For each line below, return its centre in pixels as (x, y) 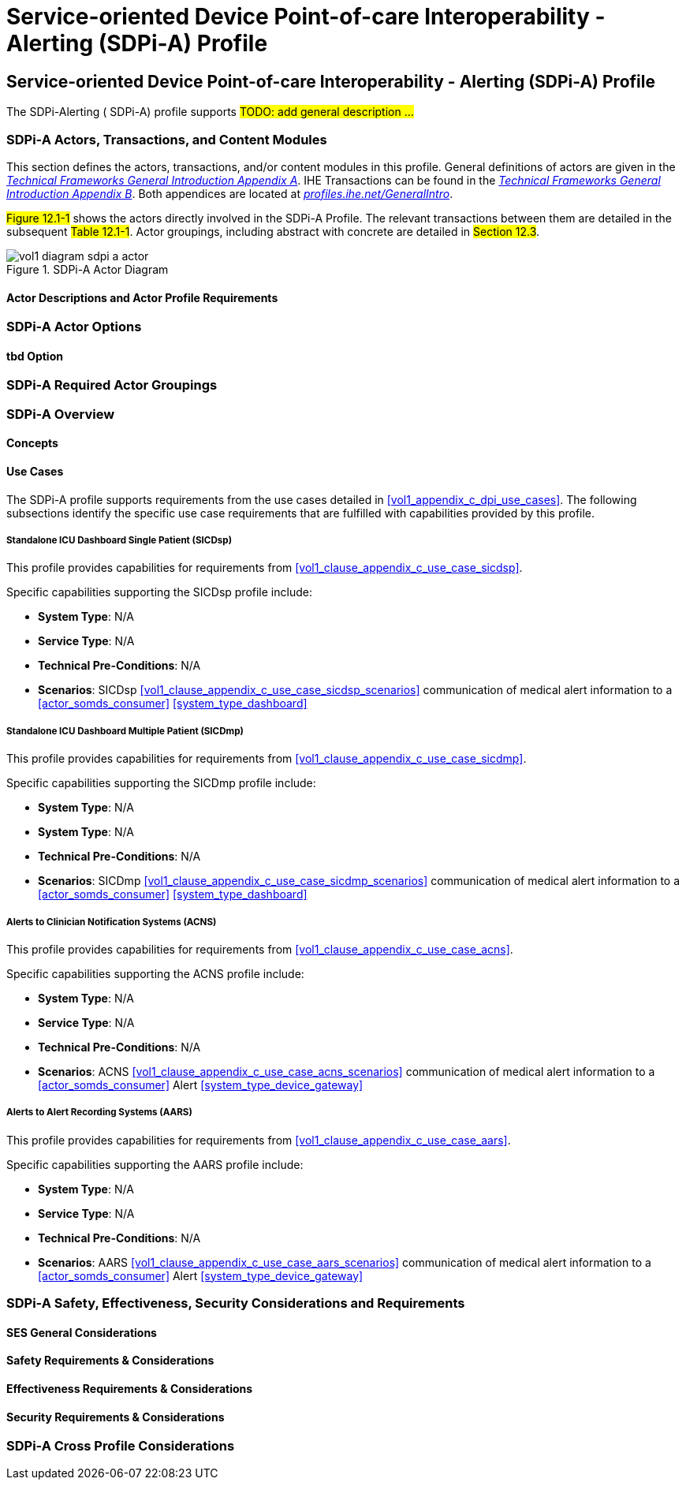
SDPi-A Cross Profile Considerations (121, 1446)
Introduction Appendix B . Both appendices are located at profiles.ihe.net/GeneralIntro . (230, 193)
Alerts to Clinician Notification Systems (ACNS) (112, 922)
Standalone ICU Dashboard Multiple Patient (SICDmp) (125, 731)
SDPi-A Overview (61, 414)
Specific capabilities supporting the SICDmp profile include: (161, 783)
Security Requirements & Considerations (116, 1417)
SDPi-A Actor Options (74, 327)
